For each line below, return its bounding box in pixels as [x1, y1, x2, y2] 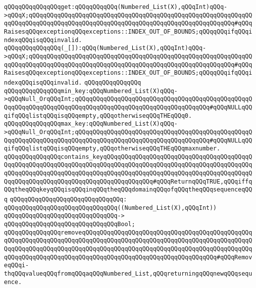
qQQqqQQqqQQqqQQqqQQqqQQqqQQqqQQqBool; [4, 221, 135, 228]
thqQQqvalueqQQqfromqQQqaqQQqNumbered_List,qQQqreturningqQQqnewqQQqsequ [4, 270, 253, 277]
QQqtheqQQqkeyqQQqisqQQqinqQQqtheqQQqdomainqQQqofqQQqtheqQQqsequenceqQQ [4, 186, 253, 193]
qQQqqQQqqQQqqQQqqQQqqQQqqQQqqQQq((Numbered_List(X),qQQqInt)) [4, 204, 217, 211]
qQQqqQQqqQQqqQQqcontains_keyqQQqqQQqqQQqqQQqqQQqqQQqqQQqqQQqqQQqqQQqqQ [4, 153, 253, 160]
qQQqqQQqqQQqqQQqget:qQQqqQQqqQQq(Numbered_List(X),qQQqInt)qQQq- [4, 3, 228, 10]
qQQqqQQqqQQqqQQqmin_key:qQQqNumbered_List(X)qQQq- [4, 87, 178, 95]
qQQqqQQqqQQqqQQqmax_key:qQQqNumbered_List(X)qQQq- [4, 120, 178, 128]
